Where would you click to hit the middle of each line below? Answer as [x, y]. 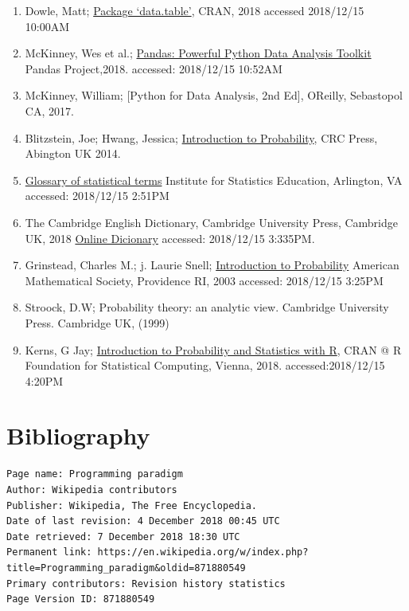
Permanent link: [49, 552]
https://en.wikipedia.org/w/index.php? [203, 552]
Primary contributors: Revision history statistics [146, 584]
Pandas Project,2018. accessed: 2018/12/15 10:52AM [154, 68]
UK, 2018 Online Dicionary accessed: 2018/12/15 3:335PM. [170, 238]
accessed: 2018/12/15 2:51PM [97, 196]
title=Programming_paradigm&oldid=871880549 [126, 568]
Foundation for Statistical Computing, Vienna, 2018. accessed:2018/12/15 [205, 365]
